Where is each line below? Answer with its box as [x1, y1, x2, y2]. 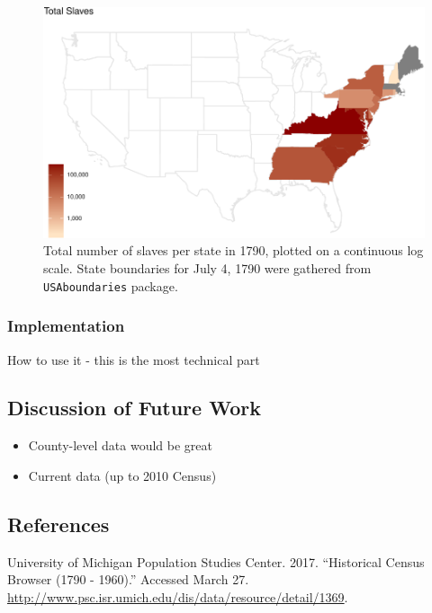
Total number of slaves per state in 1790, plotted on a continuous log [43, 241, 424, 260]
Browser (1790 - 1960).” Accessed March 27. [7, 570, 249, 589]
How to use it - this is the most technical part [7, 350, 260, 369]
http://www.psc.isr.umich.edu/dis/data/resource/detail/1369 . [7, 587, 348, 606]
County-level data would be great [28, 436, 213, 455]
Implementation [7, 315, 125, 337]
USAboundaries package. [43, 276, 178, 295]
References [7, 510, 110, 537]
